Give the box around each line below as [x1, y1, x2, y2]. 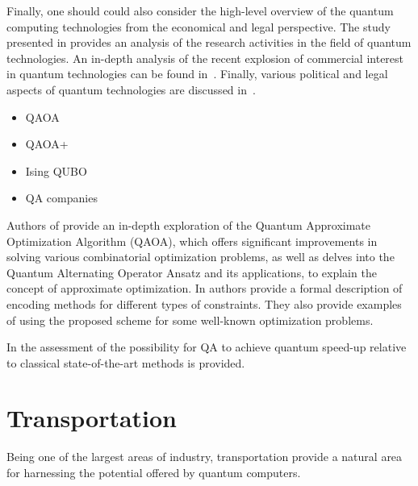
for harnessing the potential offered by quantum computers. [6, 464, 301, 480]
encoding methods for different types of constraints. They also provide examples [6, 295, 402, 312]
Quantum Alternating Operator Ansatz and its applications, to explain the [6, 264, 377, 280]
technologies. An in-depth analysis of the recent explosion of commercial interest [6, 49, 404, 66]
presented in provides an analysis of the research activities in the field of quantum [6, 34, 412, 51]
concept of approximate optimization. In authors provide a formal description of [6, 280, 403, 297]
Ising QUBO [25, 162, 87, 179]
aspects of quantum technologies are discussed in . [6, 81, 256, 98]
